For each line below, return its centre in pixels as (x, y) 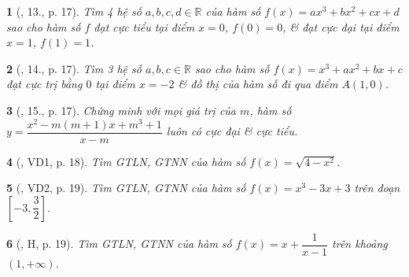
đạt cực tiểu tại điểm (144, 26)
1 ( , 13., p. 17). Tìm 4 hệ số (74, 11)
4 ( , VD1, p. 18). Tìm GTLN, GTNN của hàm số (126, 161)
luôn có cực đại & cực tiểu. (232, 131)
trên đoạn (377, 188)
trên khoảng (360, 244)
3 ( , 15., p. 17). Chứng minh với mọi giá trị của (122, 110)
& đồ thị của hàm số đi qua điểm (258, 84)
